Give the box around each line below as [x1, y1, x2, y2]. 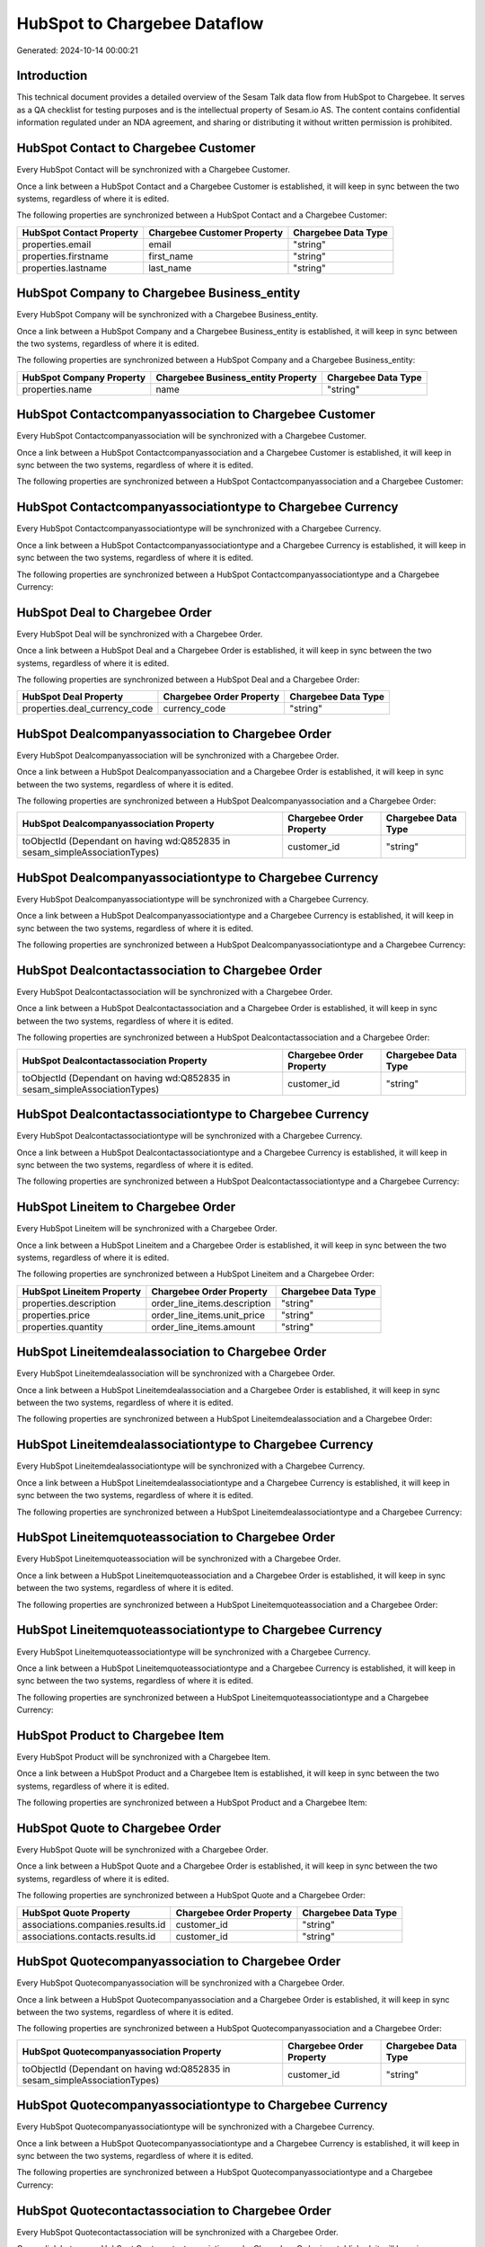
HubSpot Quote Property [22, 1906, 130, 1919]
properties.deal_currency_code [22, 702, 154, 715]
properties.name [22, 383, 93, 395]
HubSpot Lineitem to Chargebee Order [16, 1200, 236, 1215]
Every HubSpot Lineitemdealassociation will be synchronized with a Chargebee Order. [16, 1368, 336, 1379]
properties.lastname [22, 262, 108, 274]
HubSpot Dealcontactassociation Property [22, 1054, 207, 1067]
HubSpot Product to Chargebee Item [16, 1727, 225, 1743]
